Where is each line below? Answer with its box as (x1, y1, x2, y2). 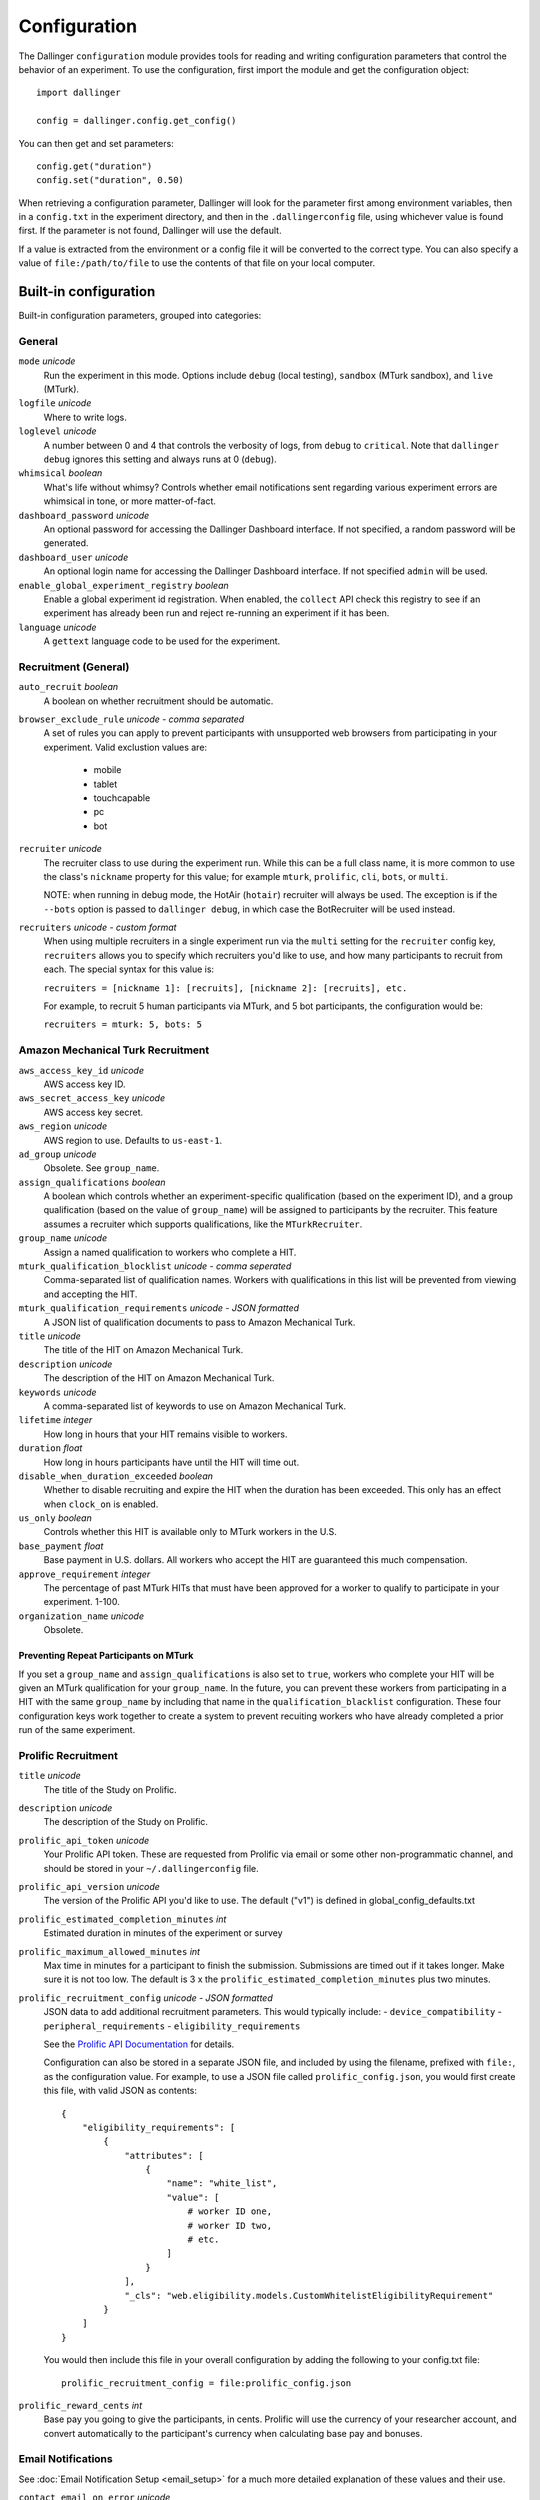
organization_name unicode (18, 1610, 145, 1622)
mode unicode (18, 355, 76, 367)
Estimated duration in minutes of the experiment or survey (43, 1927, 284, 1939)
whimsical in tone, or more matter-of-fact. (43, 495, 217, 507)
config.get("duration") (36, 160, 153, 172)
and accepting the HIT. (43, 1288, 138, 1300)
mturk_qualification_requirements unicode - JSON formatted (18, 1302, 300, 1314)
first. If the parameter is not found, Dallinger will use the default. (18, 225, 282, 237)
